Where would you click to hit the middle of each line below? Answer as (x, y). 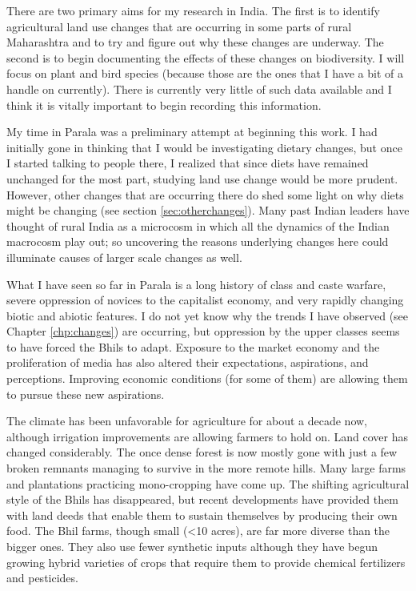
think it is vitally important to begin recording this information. (164, 105)
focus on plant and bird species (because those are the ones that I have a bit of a (205, 73)
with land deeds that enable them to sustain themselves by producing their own (202, 515)
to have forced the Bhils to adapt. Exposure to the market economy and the (193, 346)
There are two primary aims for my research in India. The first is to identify (193, 10)
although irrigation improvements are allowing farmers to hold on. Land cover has (207, 436)
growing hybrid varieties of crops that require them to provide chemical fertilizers (206, 562)
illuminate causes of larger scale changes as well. (124, 257)
